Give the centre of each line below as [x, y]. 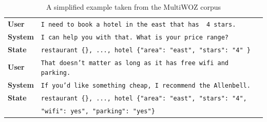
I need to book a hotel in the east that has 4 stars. [138, 24]
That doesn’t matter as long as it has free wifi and [135, 63]
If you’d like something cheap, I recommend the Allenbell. [146, 86]
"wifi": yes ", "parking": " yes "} [98, 111]
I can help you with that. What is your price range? [135, 37]
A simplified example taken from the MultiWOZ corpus [133, 7]
